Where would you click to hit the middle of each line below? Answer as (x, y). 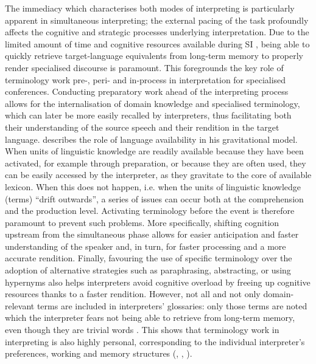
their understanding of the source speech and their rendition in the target (142, 127)
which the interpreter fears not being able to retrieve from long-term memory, (150, 318)
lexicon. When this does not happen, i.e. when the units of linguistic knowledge (153, 186)
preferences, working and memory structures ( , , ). (99, 353)
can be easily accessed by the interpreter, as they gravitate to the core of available (158, 175)
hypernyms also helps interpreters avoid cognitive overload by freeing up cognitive (158, 282)
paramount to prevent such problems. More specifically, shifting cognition (142, 222)
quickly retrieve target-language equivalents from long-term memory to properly (154, 56)
